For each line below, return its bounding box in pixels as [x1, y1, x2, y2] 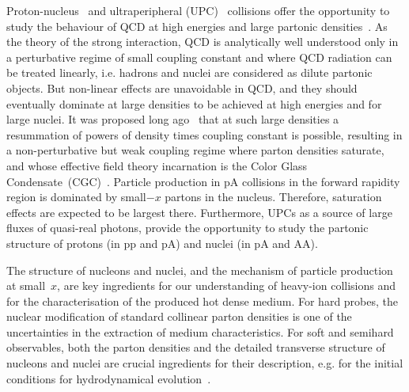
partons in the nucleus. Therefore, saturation [165, 188, 382, 205]
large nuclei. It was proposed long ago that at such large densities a [6, 111, 339, 127]
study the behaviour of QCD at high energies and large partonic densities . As [6, 17, 388, 34]
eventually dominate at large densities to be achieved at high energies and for [6, 95, 382, 112]
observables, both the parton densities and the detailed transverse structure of [6, 339, 385, 356]
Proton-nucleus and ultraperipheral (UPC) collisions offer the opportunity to [6, 2, 390, 18]
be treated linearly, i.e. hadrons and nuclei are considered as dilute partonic [6, 64, 373, 81]
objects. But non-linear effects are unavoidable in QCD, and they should [6, 79, 358, 96]
